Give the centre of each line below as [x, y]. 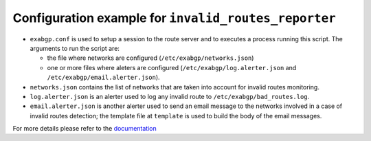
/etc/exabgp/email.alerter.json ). [104, 77]
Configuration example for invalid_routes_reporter [174, 18]
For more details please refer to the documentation [85, 129]
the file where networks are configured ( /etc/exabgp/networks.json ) [150, 58]
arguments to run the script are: [75, 48]
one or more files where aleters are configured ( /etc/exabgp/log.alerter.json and [172, 67]
